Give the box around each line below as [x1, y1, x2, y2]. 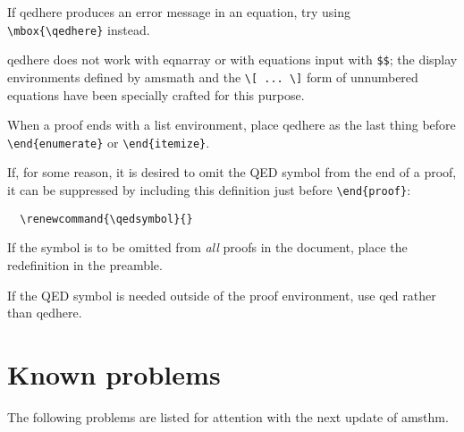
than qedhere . [7, 303, 82, 322]
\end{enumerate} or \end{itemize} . [7, 132, 210, 151]
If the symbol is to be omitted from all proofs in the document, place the [7, 238, 408, 257]
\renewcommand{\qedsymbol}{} [20, 212, 193, 225]
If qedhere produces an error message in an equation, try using [7, 3, 351, 21]
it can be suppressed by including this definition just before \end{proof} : [7, 181, 411, 199]
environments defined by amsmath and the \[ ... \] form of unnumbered [7, 67, 418, 86]
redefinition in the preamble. [7, 255, 163, 274]
